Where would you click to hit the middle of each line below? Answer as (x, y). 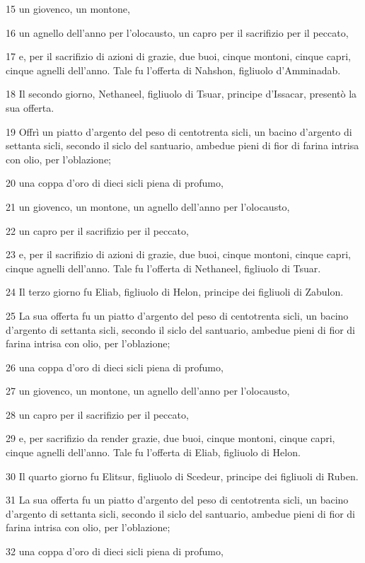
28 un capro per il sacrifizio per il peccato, (97, 414)
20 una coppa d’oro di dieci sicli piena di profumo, (115, 183)
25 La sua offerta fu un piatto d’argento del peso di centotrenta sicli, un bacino (177, 315)
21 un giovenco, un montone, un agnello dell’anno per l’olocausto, (148, 206)
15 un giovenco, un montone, (68, 8)
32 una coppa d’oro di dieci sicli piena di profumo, (115, 551)
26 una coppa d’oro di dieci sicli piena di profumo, (115, 367)
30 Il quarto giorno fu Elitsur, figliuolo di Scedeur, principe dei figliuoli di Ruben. (182, 476)
